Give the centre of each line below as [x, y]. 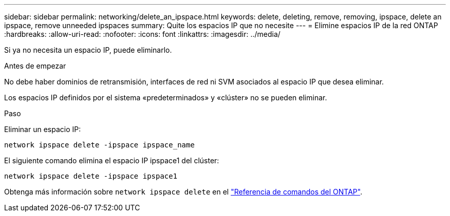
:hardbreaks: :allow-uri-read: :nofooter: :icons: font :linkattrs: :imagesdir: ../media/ [142, 34]
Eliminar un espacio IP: [43, 129]
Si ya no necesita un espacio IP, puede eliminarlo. [88, 50]
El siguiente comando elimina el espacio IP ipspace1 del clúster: [112, 160]
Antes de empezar [35, 66]
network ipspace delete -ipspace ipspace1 [91, 176]
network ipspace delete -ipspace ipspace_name [99, 145]
